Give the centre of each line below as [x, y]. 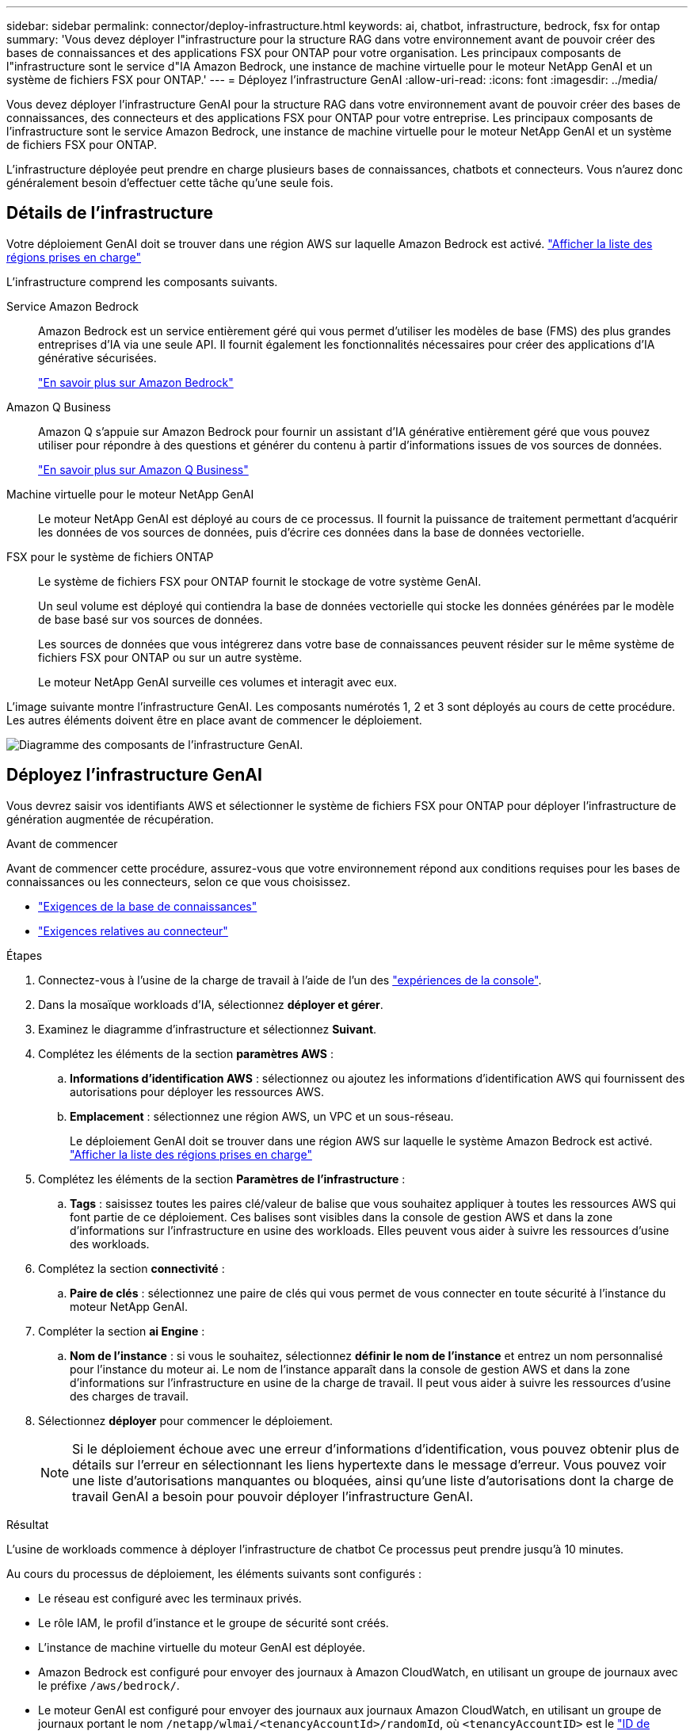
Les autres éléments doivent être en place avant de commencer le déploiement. [214, 720]
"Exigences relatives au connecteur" [133, 930]
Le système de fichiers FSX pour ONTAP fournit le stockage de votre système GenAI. [260, 581]
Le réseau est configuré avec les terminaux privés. [170, 1598]
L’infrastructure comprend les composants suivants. [142, 281]
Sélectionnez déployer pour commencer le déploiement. [186, 1420]
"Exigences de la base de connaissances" [148, 906]
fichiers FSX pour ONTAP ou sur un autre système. [170, 657]
